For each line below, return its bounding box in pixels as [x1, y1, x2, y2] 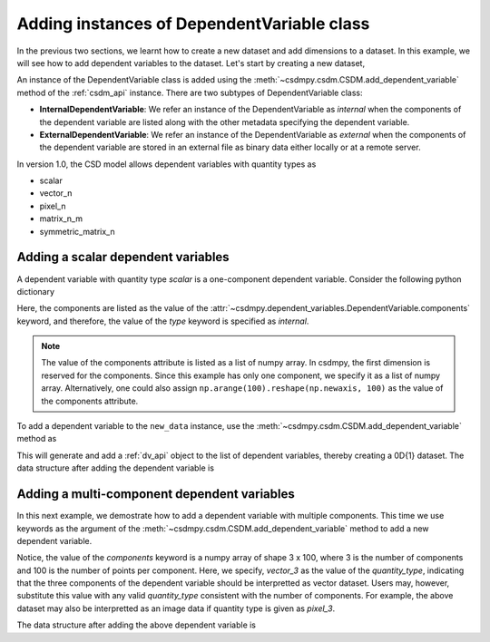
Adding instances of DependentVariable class [16, 14, 370, 34]
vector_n [39, 188, 73, 199]
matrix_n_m [39, 213, 83, 224]
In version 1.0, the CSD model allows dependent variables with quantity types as [16, 159, 317, 170]
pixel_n [39, 200, 66, 211]
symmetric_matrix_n [39, 226, 115, 237]
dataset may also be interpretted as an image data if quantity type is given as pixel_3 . [16, 603, 336, 614]
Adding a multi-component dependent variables [16, 486, 295, 502]
